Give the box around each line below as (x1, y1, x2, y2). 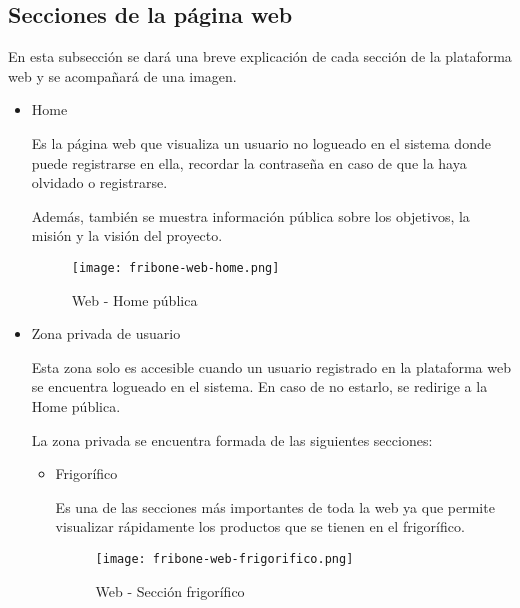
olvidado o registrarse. (31, 172, 168, 193)
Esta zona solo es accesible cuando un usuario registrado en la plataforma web (31, 356, 511, 377)
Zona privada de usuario (31, 323, 181, 344)
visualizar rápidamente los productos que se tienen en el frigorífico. (55, 516, 465, 537)
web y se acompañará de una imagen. (8, 65, 237, 86)
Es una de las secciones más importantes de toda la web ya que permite (55, 496, 495, 517)
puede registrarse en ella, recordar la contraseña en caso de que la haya (31, 152, 467, 173)
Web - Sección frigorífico (95, 580, 245, 601)
